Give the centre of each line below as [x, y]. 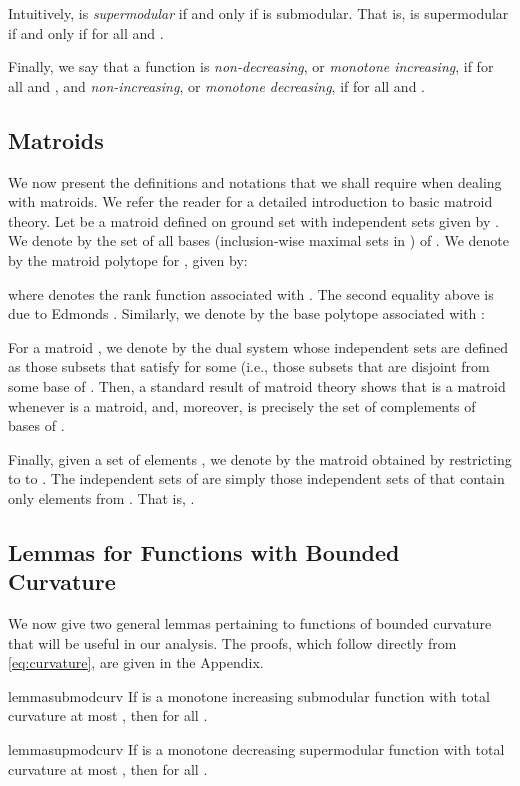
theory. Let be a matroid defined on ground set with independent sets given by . [253, 220]
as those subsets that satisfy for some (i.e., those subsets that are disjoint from [249, 366]
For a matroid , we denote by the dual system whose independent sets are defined [258, 346]
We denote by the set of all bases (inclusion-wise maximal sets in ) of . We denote [258, 240]
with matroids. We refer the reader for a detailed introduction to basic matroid [250, 201]
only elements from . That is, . [101, 497]
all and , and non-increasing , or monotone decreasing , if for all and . [216, 85]
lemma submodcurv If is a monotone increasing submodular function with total [249, 695]
